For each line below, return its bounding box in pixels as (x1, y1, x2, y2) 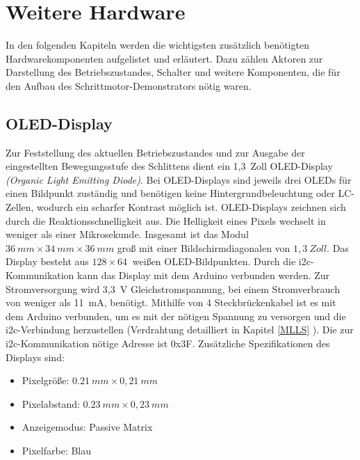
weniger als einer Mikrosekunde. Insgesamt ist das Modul (6, 227, 249, 241)
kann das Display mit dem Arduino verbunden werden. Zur (77, 268, 330, 283)
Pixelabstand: (22, 396, 80, 411)
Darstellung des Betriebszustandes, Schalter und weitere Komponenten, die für (6, 65, 341, 79)
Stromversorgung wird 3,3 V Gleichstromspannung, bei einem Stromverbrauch (6, 281, 340, 296)
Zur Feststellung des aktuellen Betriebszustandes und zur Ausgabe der (6, 145, 305, 159)
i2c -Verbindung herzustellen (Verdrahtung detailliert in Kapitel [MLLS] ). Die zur (6, 322, 354, 337)
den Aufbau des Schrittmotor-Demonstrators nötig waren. (6, 78, 252, 93)
